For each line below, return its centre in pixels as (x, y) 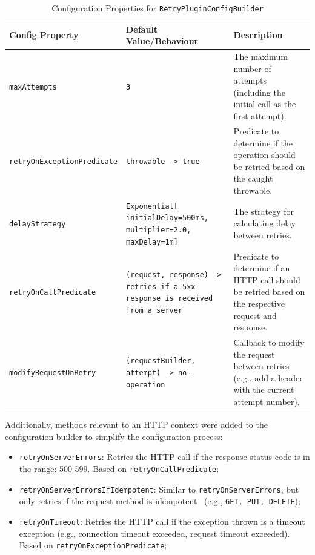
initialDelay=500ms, (167, 218)
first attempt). (260, 116)
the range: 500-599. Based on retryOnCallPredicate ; (119, 468)
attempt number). (267, 401)
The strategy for (264, 211)
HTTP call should (267, 279)
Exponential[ (152, 206)
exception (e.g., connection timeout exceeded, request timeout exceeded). (154, 533)
